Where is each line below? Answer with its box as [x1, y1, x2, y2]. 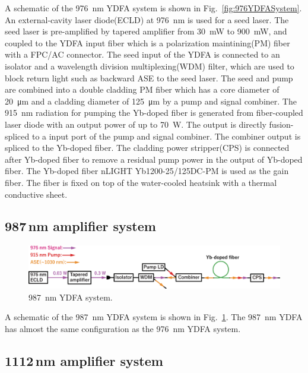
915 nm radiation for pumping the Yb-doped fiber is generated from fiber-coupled [5, 106, 303, 119]
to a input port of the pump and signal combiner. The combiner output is [31, 129, 301, 142]
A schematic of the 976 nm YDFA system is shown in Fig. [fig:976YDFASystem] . [5, 2, 302, 14]
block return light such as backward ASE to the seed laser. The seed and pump [5, 71, 293, 84]
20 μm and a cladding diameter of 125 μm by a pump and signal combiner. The [5, 94, 297, 107]
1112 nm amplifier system [5, 351, 163, 369]
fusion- [269, 118, 294, 130]
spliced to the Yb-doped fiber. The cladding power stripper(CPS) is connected [5, 141, 290, 154]
